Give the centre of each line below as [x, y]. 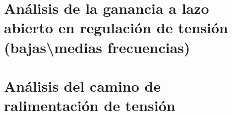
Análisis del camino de [83, 86]
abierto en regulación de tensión [116, 28]
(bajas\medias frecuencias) [97, 47]
